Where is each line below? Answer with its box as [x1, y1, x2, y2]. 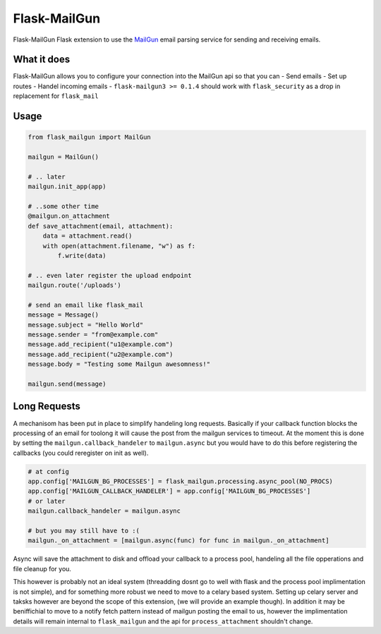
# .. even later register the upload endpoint [28, 272, 192, 279]
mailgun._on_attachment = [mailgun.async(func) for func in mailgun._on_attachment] [28, 537, 329, 544]
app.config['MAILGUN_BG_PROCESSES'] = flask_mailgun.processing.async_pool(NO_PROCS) [28, 477, 333, 486]
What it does [13, 54, 71, 66]
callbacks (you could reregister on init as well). [13, 449, 149, 457]
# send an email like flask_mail [28, 300, 144, 309]
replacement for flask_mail [13, 92, 99, 100]
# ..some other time [28, 202, 99, 210]
